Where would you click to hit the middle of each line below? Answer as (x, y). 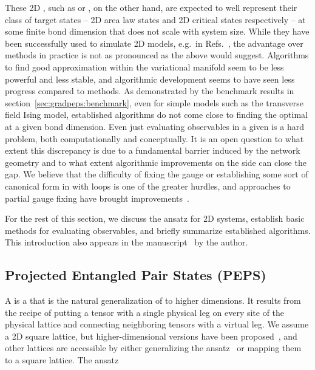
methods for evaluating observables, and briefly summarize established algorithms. (158, 230)
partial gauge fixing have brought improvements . (97, 198)
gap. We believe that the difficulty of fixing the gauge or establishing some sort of (157, 174)
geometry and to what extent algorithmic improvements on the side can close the (156, 162)
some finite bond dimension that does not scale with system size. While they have (157, 31)
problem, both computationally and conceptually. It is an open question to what (154, 138)
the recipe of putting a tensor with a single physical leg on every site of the (145, 312)
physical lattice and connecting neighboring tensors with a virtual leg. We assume (157, 324)
